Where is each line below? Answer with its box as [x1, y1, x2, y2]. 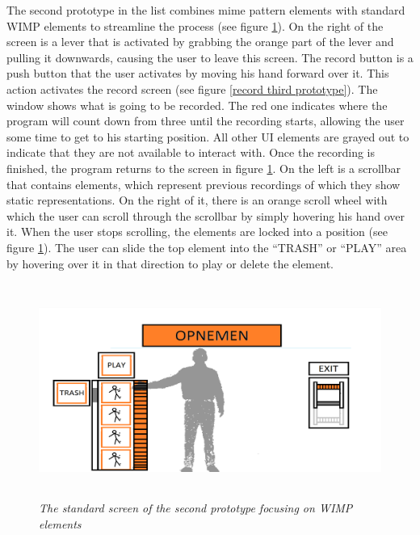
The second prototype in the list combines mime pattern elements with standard [6, 2, 405, 18]
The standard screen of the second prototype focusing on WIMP [39, 499, 353, 516]
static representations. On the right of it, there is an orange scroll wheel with [6, 192, 388, 209]
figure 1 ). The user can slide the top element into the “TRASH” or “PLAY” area [6, 238, 407, 255]
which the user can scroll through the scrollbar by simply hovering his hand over [6, 207, 405, 224]
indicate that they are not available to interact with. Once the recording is [6, 144, 376, 161]
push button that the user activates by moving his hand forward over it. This [6, 65, 389, 82]
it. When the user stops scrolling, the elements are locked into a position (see [6, 223, 388, 240]
